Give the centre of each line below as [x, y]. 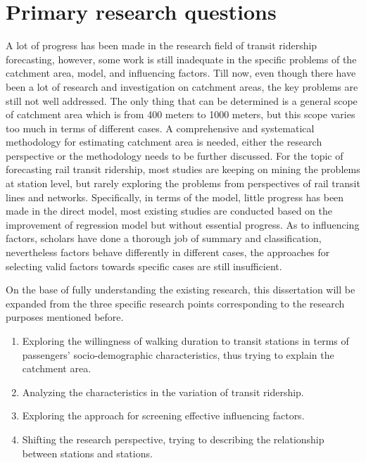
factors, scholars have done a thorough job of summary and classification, [164, 238]
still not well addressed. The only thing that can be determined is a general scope [182, 100]
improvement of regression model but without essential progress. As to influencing [183, 224]
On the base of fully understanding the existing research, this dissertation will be [181, 290]
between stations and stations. [87, 453]
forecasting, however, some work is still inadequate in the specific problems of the [181, 59]
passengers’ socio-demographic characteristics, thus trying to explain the [178, 354]
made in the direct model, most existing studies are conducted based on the [169, 211]
